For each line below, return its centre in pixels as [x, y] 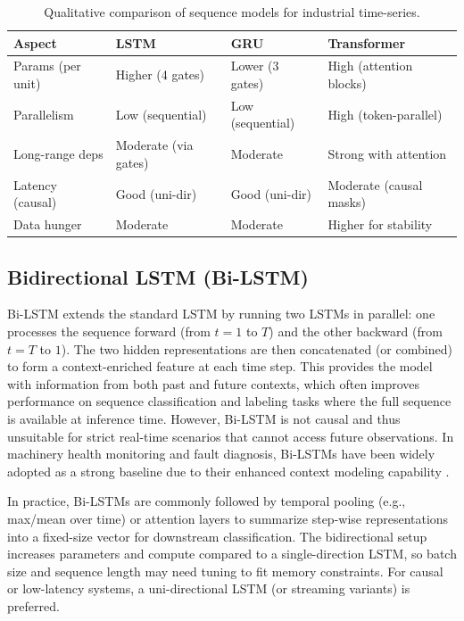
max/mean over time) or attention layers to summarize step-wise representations [228, 519]
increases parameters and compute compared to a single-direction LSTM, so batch [232, 554]
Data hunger [48, 224]
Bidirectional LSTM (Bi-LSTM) [158, 276]
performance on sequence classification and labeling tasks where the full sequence [229, 401]
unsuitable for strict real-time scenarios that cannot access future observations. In [231, 436]
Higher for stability [380, 224]
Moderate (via [154, 145]
